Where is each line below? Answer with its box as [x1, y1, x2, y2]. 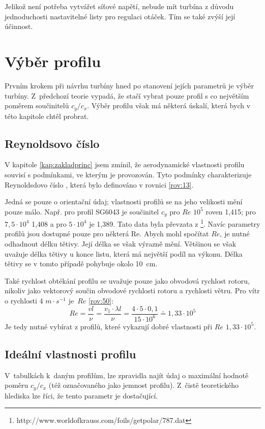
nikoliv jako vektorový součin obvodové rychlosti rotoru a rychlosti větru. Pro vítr [5, 285, 260, 296]
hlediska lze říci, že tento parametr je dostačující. [5, 390, 158, 401]
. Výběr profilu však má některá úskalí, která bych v [87, 100, 251, 111]
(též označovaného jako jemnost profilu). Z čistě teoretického [48, 380, 239, 390]
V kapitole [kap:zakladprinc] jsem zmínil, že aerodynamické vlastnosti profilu [5, 159, 245, 170]
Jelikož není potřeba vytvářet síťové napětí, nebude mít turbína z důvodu [5, 1, 234, 11]
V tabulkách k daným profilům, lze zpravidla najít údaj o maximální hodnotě [5, 370, 249, 380]
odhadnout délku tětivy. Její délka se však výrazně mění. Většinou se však [5, 238, 237, 249]
